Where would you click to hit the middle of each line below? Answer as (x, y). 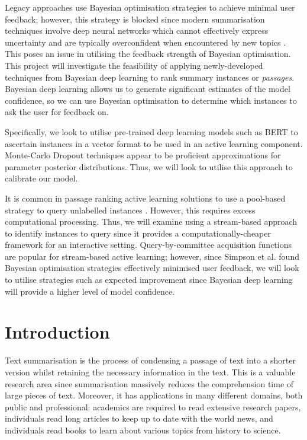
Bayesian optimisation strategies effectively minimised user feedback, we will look (152, 268)
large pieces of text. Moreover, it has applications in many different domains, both (154, 395)
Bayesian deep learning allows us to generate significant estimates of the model (148, 89)
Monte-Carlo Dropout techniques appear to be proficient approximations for (143, 155)
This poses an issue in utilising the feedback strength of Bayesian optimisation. (148, 54)
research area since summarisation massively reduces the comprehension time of (149, 383)
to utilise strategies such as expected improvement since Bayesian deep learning (149, 280)
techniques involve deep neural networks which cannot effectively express (137, 31)
